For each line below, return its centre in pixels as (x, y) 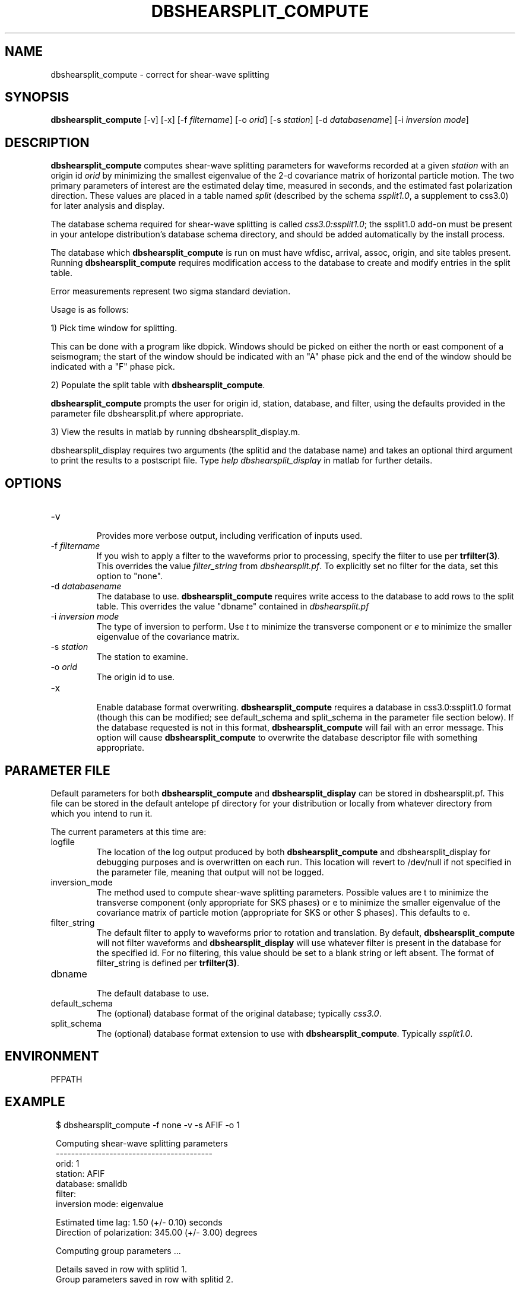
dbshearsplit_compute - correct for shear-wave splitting (160, 74)
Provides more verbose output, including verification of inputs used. (229, 536)
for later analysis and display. (108, 206)
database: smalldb (92, 1183)
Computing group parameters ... (118, 1250)
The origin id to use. (136, 677)
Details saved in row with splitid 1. (121, 1269)
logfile (63, 842)
